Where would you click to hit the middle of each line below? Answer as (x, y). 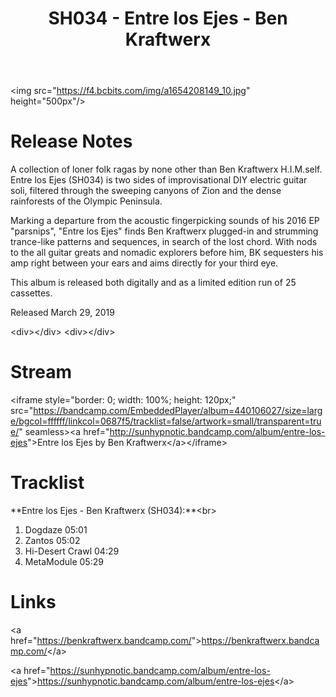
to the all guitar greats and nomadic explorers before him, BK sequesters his (167, 253)
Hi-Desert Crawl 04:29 (72, 551)
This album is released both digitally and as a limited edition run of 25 (153, 283)
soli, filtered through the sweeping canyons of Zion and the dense (146, 191)
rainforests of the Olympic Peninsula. (86, 201)
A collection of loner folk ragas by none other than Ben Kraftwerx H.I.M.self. (166, 169)
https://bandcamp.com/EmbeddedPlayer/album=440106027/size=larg (178, 411)
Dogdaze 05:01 (56, 530)
